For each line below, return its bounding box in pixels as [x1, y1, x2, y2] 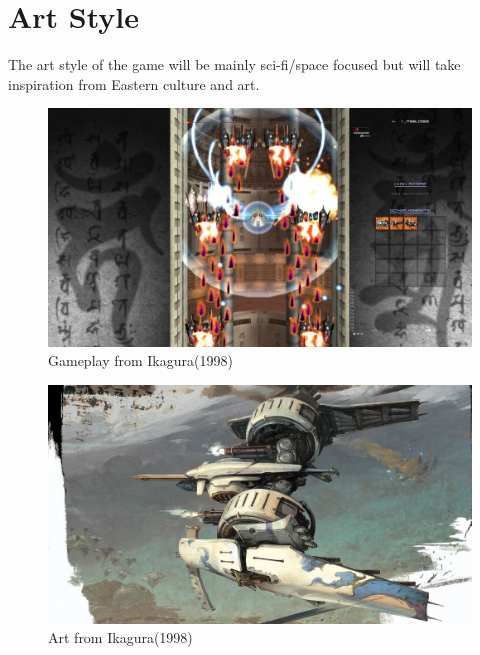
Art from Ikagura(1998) [48, 627, 193, 648]
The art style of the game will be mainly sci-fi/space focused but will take [8, 54, 461, 75]
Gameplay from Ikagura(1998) [48, 350, 233, 371]
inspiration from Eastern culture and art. [8, 73, 260, 94]
